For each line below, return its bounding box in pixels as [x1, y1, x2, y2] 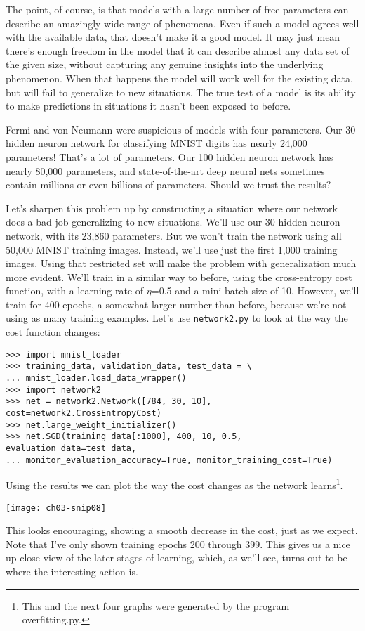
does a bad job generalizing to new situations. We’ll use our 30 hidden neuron [6, 214, 340, 229]
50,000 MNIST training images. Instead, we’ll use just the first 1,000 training [6, 242, 338, 256]
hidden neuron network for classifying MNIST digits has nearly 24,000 [6, 136, 307, 150]
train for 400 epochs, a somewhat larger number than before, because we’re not [6, 297, 347, 311]
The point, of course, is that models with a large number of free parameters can [6, 2, 349, 16]
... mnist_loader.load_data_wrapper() [6, 373, 187, 384]
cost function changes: [6, 325, 100, 339]
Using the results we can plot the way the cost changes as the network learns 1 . [6, 476, 343, 492]
